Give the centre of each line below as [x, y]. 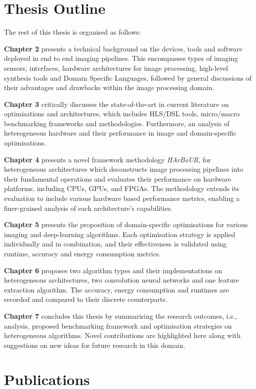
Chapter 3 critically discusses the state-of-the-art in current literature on [116, 104]
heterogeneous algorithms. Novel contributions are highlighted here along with [122, 335]
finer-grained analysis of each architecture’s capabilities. [88, 208]
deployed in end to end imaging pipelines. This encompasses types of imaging [121, 58]
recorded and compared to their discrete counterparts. [86, 299]
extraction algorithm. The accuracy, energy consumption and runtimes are [117, 289]
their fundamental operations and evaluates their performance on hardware [118, 178]
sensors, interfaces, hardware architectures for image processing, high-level [116, 68]
